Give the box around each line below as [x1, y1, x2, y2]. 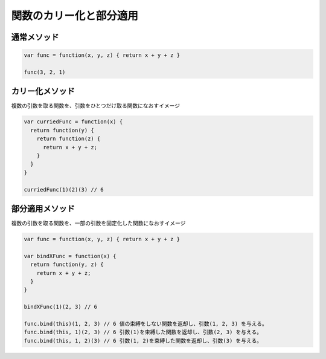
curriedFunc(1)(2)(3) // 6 [24, 186, 104, 193]
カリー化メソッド [11, 86, 75, 97]
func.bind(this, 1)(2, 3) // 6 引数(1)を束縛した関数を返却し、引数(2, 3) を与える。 [24, 329, 263, 335]
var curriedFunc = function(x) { [24, 118, 123, 125]
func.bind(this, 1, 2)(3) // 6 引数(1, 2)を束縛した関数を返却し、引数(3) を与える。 [24, 337, 263, 344]
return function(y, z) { [30, 261, 104, 268]
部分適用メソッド [11, 203, 75, 214]
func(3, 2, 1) [24, 68, 66, 76]
